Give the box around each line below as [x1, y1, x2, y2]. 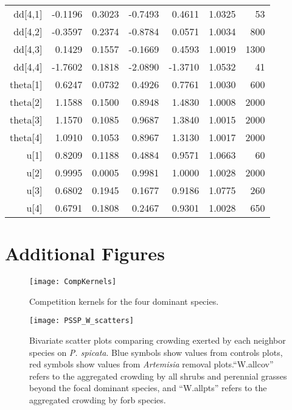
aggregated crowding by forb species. [29, 394, 166, 406]
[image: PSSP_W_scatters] [29, 316, 134, 325]
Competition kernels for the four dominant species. [29, 294, 219, 307]
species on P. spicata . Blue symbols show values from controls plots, [29, 346, 283, 358]
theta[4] [10, 130, 43, 144]
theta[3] [10, 113, 43, 127]
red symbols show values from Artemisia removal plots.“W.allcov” [29, 358, 274, 370]
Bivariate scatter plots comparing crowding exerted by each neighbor [29, 334, 286, 347]
